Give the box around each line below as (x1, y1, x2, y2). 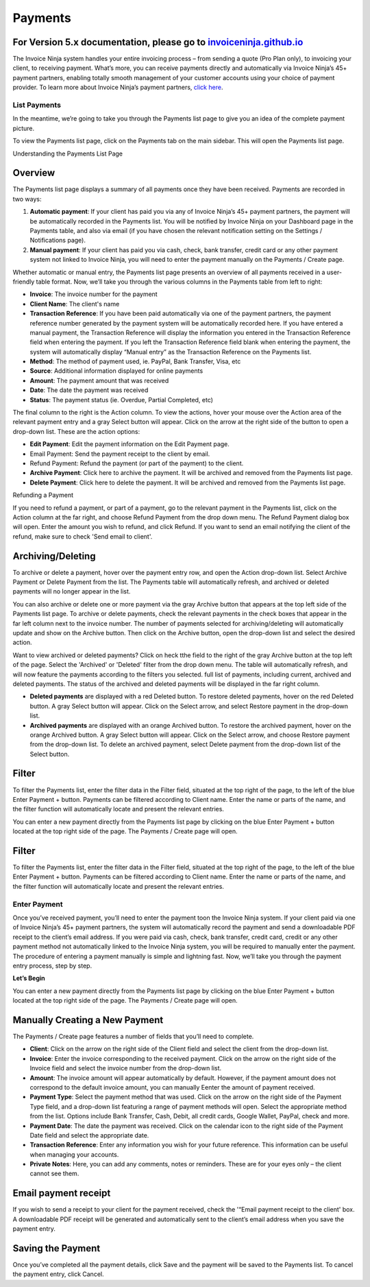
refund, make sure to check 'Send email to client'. (12, 532, 153, 541)
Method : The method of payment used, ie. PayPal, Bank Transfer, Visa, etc (29, 357, 241, 366)
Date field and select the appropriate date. (29, 1131, 149, 1139)
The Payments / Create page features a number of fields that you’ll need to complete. (12, 1032, 254, 1040)
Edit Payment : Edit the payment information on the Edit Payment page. (29, 440, 230, 448)
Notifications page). (29, 236, 86, 245)
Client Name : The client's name (29, 299, 120, 308)
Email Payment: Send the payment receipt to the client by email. (29, 450, 210, 458)
